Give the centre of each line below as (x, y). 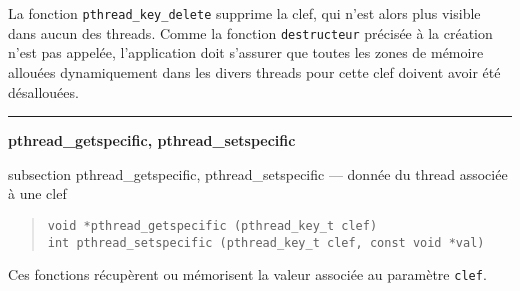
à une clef (37, 193)
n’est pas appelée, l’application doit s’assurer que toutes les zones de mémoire (246, 52)
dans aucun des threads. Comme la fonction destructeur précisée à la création (250, 32)
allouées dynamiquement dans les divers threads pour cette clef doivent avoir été (254, 71)
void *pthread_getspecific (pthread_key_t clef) (212, 225)
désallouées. (43, 91)
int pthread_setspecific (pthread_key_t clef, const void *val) (266, 242)
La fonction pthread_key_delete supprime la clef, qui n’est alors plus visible (244, 13)
